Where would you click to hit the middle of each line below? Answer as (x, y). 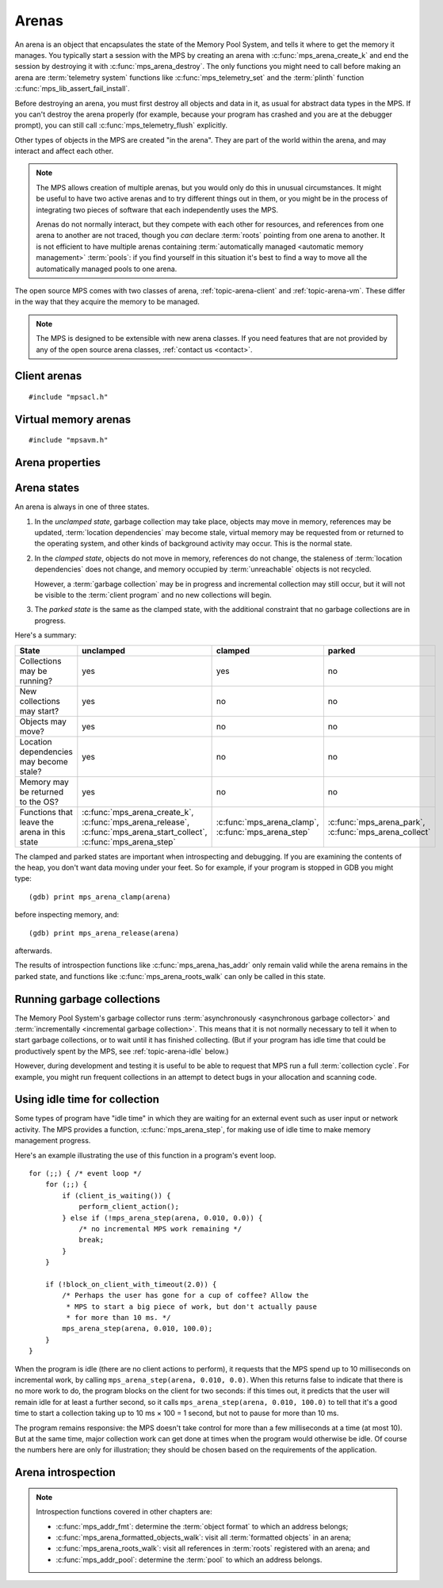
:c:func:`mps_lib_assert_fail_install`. (72, 89)
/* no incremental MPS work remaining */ (160, 1228)
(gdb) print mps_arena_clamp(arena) (100, 897)
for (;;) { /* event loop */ (85, 1174)
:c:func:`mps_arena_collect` (379, 832)
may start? (39, 711)
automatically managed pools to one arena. (107, 269)
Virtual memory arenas (73, 419)
